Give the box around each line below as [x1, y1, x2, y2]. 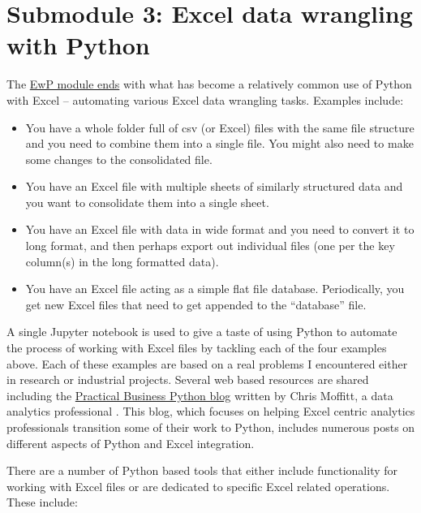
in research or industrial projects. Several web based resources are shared [6, 371, 369, 388]
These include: [6, 494, 78, 511]
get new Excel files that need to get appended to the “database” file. [25, 295, 367, 313]
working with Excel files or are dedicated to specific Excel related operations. [6, 477, 390, 494]
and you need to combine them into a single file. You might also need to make [25, 135, 414, 152]
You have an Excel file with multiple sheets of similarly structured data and [25, 178, 403, 195]
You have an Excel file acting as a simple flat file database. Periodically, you [25, 280, 405, 297]
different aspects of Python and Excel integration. [6, 434, 255, 451]
